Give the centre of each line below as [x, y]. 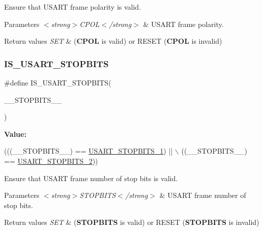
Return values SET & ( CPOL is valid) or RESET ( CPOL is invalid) [113, 41]
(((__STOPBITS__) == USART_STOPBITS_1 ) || [89, 151]
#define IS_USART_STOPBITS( [58, 82]
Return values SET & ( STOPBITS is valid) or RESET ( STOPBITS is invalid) [132, 222]
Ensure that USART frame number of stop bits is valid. [91, 178]
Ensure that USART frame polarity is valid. [73, 7]
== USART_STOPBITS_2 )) [51, 161]
